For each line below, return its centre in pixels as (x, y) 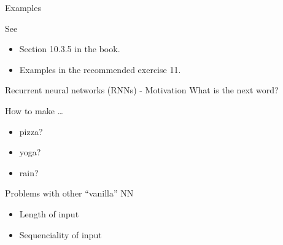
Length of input (49, 213)
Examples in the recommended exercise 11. (100, 69)
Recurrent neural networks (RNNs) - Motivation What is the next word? (142, 90)
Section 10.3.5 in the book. (70, 49)
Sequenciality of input (60, 234)
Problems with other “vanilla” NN (69, 193)
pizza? (31, 131)
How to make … (34, 110)
